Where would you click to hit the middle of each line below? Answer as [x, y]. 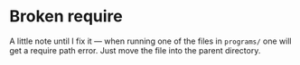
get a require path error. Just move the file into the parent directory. [135, 50]
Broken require [66, 16]
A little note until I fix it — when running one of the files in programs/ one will [150, 41]
